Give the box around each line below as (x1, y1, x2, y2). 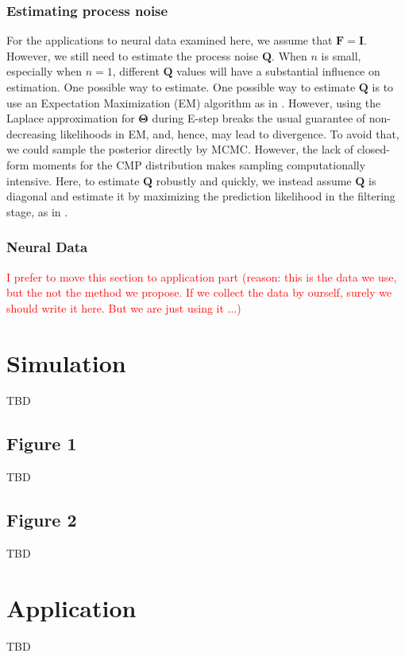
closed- (357, 141, 390, 157)
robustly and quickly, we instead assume (156, 172, 352, 189)
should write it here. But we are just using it (6, 299, 224, 316)
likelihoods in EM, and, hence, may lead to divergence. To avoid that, (60, 125, 399, 142)
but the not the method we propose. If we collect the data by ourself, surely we (6, 284, 392, 301)
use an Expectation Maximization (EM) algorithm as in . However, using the (6, 94, 381, 111)
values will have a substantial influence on (176, 63, 380, 80)
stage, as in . (6, 203, 68, 220)
